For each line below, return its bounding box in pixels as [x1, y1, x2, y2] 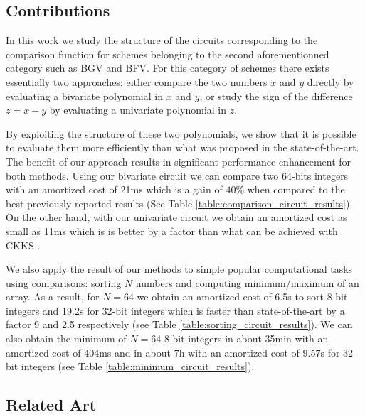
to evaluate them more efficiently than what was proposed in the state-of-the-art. [6, 140, 359, 155]
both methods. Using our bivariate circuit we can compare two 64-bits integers [6, 168, 349, 183]
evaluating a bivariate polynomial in [6, 88, 163, 103]
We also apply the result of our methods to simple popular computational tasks [6, 261, 353, 276]
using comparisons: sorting [6, 275, 122, 290]
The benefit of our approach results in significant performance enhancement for [6, 153, 351, 168]
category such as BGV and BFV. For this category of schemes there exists [6, 60, 329, 75]
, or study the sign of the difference [199, 88, 353, 103]
